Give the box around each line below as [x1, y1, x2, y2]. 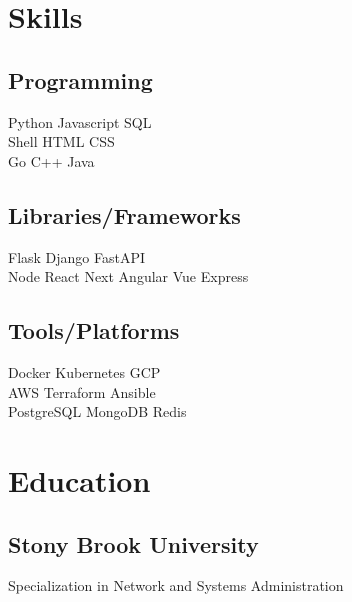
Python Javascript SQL [8, 111, 152, 132]
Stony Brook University [8, 528, 259, 559]
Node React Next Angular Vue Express [8, 266, 249, 287]
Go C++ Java [8, 150, 95, 171]
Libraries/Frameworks [8, 199, 241, 230]
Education [8, 459, 151, 500]
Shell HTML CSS [8, 131, 115, 152]
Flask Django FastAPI [8, 246, 146, 267]
